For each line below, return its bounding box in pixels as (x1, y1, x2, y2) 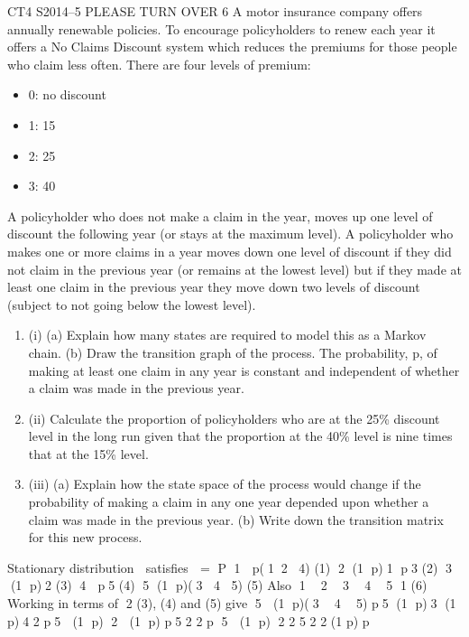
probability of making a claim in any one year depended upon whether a (28, 492, 429, 511)
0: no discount (28, 85, 106, 104)
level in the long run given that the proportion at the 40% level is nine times (28, 426, 453, 445)
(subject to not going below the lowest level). (7, 295, 256, 314)
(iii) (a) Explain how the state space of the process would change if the (28, 474, 421, 493)
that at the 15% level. (28, 444, 149, 463)
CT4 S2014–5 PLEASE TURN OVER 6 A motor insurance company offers (7, 2, 423, 20)
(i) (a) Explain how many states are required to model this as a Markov (28, 325, 427, 344)
